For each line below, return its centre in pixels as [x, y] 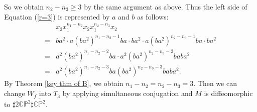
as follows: [153, 16]
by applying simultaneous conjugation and [127, 93]
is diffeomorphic [228, 93]
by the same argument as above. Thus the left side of [166, 6]
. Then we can [215, 83]
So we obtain [24, 6]
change [15, 93]
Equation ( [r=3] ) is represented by [57, 16]
